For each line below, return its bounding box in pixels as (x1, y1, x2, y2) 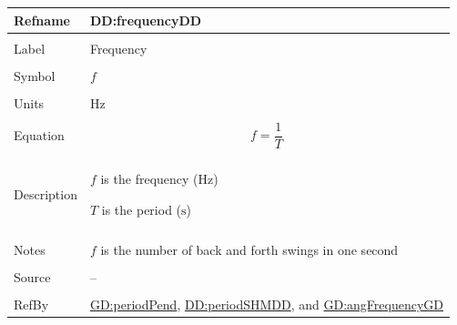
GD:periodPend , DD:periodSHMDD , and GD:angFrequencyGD (89, 295, 444, 314)
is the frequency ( (100, 169, 198, 188)
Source (14, 268, 51, 287)
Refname (14, 10, 70, 29)
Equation (14, 125, 65, 144)
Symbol (14, 66, 56, 85)
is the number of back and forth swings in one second (100, 240, 399, 259)
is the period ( (101, 200, 182, 219)
